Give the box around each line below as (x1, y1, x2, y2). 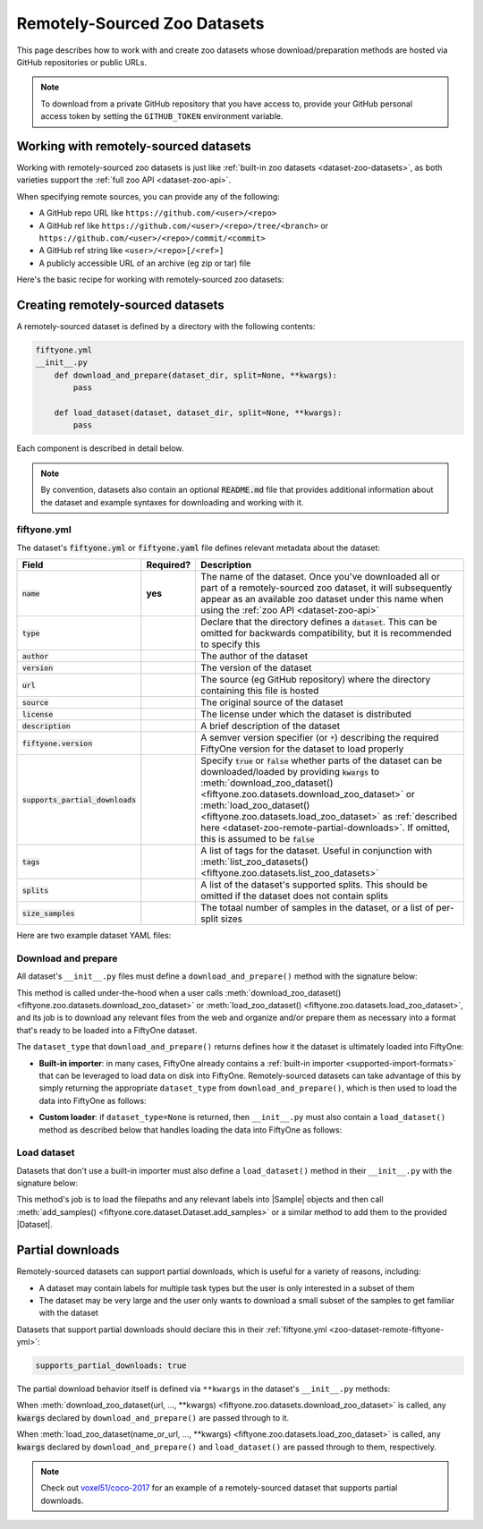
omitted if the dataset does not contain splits (200, 890, 389, 903)
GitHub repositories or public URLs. (16, 56, 148, 67)
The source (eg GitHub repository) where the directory (200, 674, 431, 686)
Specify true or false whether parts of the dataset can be (200, 754, 443, 767)
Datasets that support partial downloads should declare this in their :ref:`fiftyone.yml (16, 1324, 327, 1335)
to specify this (200, 638, 261, 650)
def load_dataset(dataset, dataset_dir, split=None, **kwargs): (54, 407, 343, 418)
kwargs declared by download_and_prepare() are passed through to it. (16, 1412, 290, 1423)
